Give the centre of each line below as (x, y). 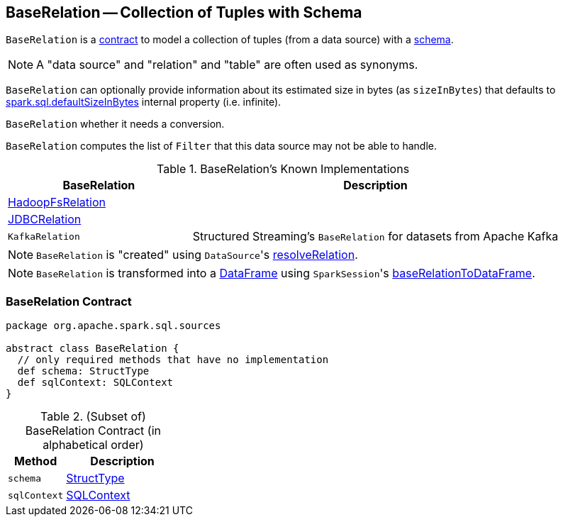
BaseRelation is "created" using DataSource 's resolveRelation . (197, 255)
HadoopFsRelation (57, 202)
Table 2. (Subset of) (93, 417)
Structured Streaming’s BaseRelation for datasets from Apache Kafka (375, 237)
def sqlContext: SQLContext (95, 383)
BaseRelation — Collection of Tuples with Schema (184, 12)
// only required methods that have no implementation (173, 360)
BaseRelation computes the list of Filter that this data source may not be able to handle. (221, 146)
